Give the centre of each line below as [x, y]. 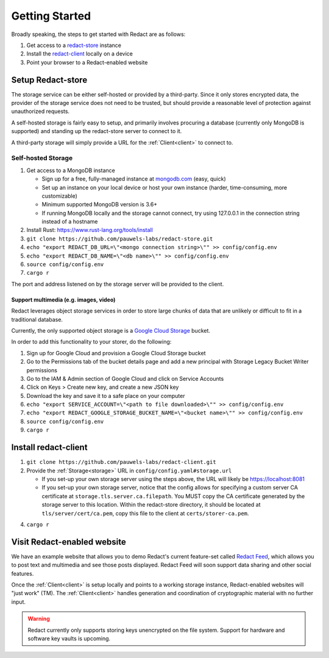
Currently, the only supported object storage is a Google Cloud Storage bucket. [111, 330]
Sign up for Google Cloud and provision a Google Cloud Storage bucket [116, 353]
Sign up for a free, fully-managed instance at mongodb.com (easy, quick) [134, 179]
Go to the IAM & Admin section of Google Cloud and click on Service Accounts [125, 378]
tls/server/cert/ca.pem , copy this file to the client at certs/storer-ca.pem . [145, 513]
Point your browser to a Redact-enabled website [87, 62]
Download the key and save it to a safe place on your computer [106, 396]
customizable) [59, 196]
